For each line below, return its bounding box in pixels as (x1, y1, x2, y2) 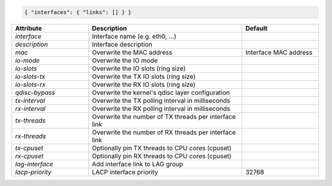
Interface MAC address (245, 48, 313, 56)
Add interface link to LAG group (92, 160, 184, 168)
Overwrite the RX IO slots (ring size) (92, 80, 196, 89)
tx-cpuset (15, 144, 44, 152)
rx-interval (15, 104, 46, 113)
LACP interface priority (92, 168, 159, 176)
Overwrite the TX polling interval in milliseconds (92, 96, 231, 105)
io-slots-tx (15, 72, 45, 81)
